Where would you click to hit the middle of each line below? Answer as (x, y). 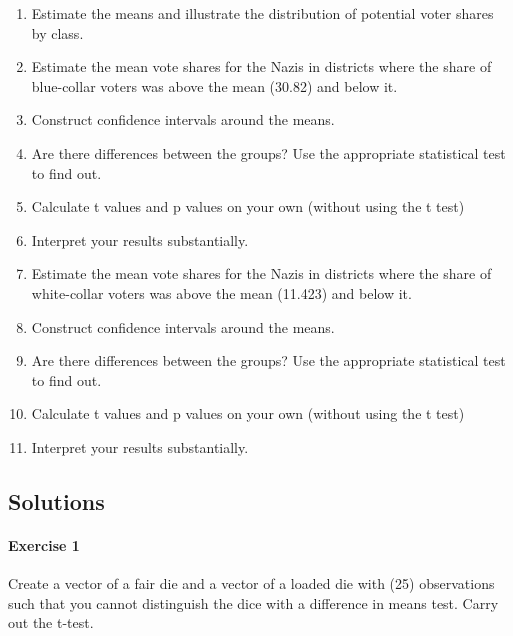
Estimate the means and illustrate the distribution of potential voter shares (262, 13)
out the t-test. (51, 622)
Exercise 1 (44, 544)
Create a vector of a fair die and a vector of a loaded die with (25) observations (251, 583)
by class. (57, 32)
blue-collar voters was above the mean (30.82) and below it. (214, 85)
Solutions (56, 500)
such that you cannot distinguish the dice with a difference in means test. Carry (253, 602)
